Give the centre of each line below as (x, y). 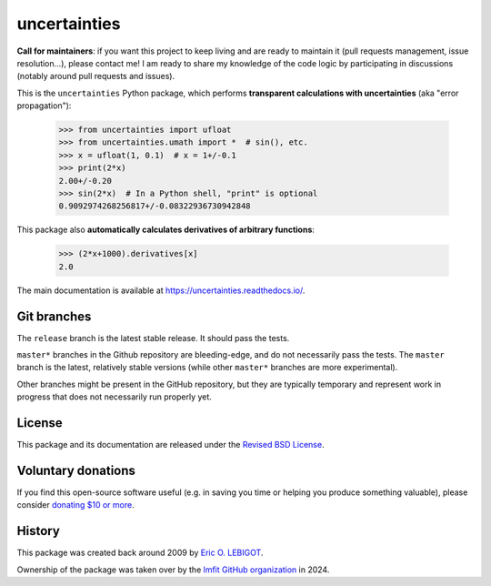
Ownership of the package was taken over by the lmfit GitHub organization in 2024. (173, 570)
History (39, 531)
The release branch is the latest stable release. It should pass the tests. (153, 338)
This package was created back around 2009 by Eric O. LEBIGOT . (140, 553)
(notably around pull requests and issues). (96, 76)
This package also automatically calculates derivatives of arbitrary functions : (166, 230)
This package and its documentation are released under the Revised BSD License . (170, 445)
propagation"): (44, 106)
